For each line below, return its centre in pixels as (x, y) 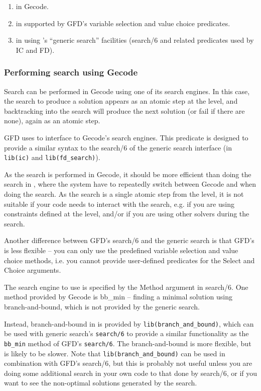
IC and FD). (35, 50)
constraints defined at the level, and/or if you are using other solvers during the (127, 214)
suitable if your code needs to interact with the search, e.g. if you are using (119, 204)
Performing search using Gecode (71, 72)
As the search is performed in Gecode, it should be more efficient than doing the (128, 174)
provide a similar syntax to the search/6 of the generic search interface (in (118, 147)
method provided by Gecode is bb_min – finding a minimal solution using (118, 297)
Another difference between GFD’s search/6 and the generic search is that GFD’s (129, 240)
